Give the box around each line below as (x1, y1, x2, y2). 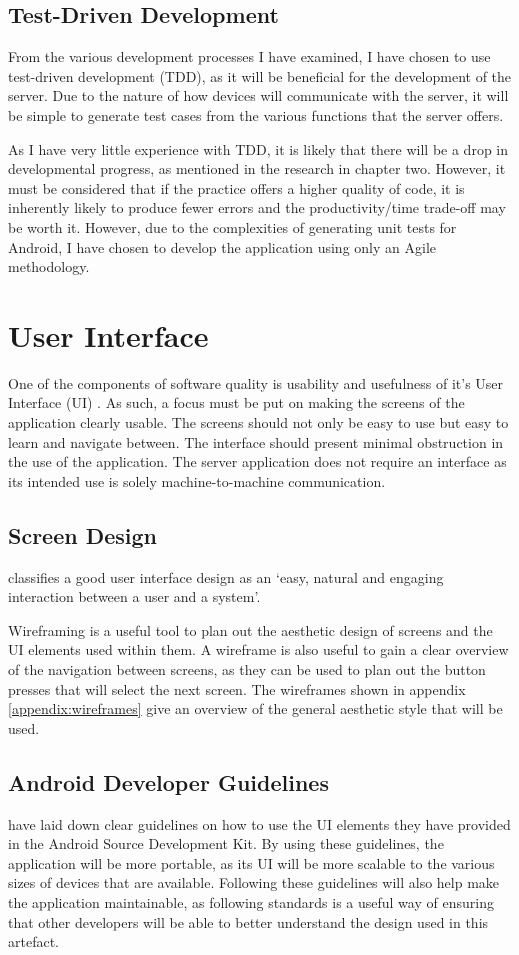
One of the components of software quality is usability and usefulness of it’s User (8, 372, 504, 393)
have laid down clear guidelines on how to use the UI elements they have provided (8, 813, 511, 834)
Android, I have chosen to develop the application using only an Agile (8, 236, 436, 257)
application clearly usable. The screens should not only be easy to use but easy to (8, 412, 509, 433)
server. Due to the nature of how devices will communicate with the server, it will (8, 85, 509, 106)
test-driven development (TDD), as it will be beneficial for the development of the (8, 65, 512, 86)
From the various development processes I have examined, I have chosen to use (8, 46, 491, 67)
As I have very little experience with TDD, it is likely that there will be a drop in (8, 138, 509, 159)
